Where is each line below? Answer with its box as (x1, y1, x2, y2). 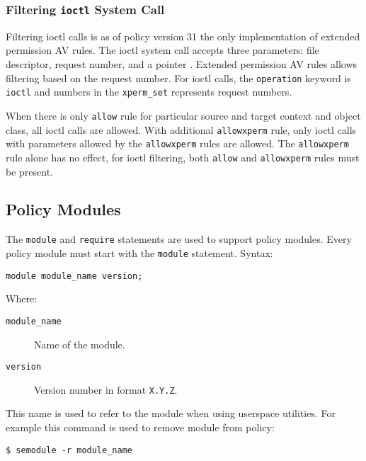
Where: (6, 291, 37, 306)
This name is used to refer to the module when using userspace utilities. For (6, 406, 336, 421)
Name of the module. (34, 336, 125, 351)
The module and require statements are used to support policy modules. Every (6, 232, 352, 246)
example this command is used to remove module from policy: (6, 420, 275, 435)
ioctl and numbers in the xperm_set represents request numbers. (6, 84, 292, 99)
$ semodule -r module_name (6, 445, 132, 455)
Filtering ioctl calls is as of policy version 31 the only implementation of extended (6, 28, 360, 43)
